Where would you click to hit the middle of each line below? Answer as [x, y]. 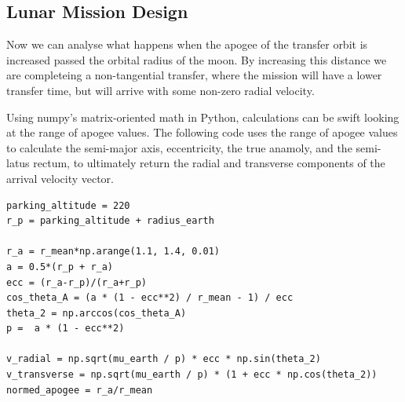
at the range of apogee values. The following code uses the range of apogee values [202, 132]
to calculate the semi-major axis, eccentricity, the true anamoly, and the [179, 147]
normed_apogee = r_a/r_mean [80, 390]
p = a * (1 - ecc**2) [66, 329]
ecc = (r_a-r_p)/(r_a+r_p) [77, 282]
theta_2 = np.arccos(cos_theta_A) [97, 313]
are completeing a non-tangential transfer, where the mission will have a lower [194, 75]
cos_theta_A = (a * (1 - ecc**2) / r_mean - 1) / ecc [150, 298]
